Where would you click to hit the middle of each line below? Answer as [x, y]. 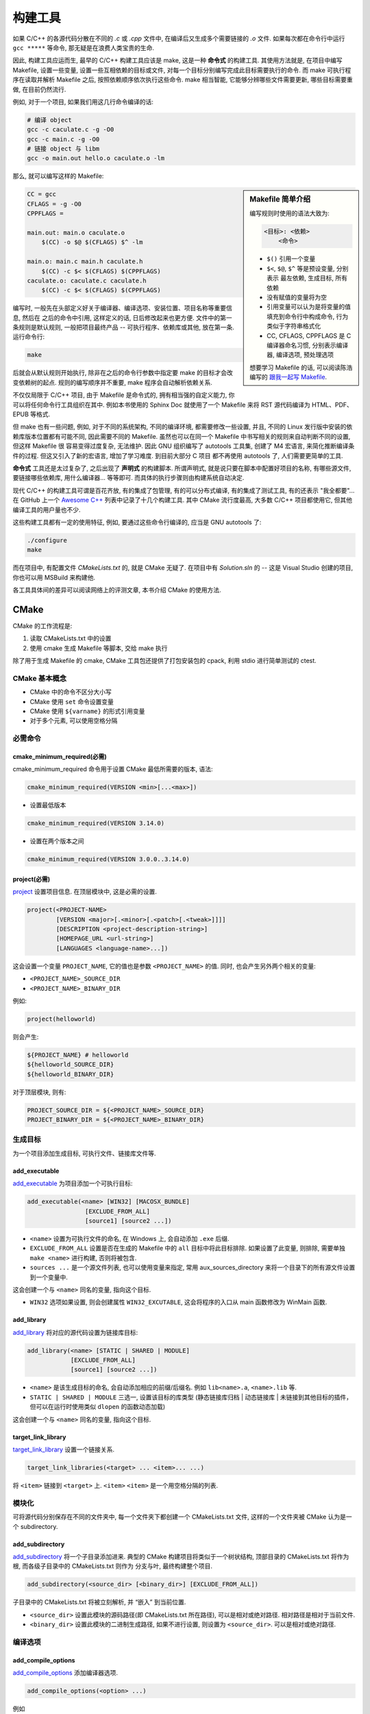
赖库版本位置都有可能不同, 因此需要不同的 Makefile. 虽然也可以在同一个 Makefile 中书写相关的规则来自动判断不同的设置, [182, 436]
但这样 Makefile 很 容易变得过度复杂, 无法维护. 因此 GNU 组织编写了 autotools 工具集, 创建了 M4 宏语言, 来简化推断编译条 [184, 446]
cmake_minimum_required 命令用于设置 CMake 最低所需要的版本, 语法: [113, 769]
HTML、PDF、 [332, 405]
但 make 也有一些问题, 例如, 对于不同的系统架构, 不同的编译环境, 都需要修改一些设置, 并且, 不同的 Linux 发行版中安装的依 [183, 427]
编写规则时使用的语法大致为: [290, 213]
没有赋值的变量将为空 [297, 297]
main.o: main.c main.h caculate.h [85, 262]
